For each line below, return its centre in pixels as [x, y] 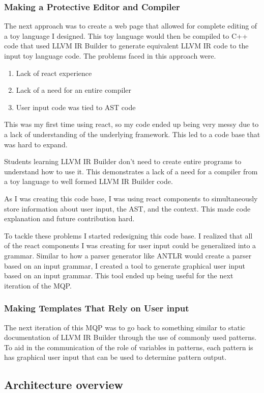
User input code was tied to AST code [76, 107]
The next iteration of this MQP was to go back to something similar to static [125, 327]
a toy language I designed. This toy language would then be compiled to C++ [126, 35]
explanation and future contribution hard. [69, 218]
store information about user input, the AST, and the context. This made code [127, 208]
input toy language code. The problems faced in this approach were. [110, 56]
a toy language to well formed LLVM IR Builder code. [89, 181]
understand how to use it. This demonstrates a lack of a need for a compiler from [131, 171]
